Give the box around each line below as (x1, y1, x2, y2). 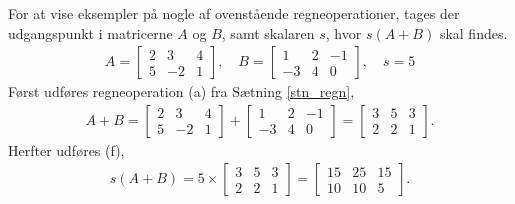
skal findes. (439, 22, 508, 43)
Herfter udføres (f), (8, 139, 125, 160)
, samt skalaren (221, 22, 315, 43)
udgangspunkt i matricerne (8, 22, 173, 43)
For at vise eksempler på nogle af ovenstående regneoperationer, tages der (8, 3, 460, 23)
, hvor (325, 22, 362, 43)
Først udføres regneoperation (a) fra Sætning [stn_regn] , (8, 81, 355, 102)
